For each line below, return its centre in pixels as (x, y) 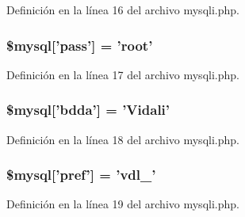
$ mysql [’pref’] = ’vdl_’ (81, 175)
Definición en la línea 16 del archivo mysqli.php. (123, 10)
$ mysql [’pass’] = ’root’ (80, 45)
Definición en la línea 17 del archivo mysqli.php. (123, 74)
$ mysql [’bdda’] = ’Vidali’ (88, 110)
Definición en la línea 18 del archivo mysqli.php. (123, 139)
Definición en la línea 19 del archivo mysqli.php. (123, 204)
